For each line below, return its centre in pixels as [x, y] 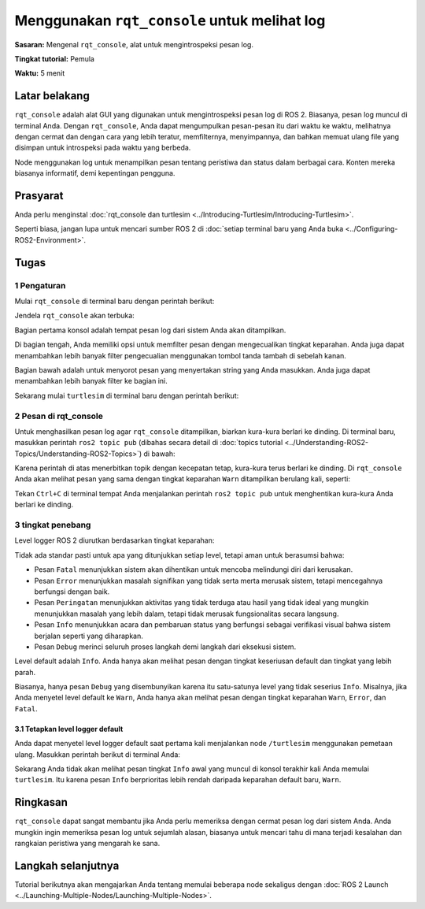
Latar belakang [52, 96]
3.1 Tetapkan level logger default [69, 729]
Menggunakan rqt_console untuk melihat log [170, 20]
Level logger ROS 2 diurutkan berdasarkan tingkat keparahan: [115, 540]
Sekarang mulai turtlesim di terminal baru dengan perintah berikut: [127, 395]
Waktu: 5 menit [40, 73]
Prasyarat [39, 196]
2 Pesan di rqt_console [59, 416]
